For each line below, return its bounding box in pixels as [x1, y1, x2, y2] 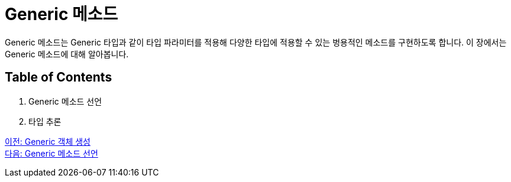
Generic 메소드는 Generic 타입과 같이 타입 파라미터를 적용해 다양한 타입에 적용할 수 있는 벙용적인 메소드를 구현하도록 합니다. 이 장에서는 [5, 37, 507, 47]
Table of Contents [5, 70, 112, 85]
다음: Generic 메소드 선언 [5, 148, 98, 158]
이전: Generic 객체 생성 [5, 136, 90, 147]
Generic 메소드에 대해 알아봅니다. [5, 48, 129, 59]
